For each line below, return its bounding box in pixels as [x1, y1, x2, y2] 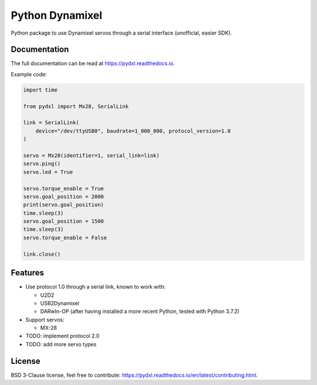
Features [11, 268, 44, 278]
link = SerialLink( [23, 119, 79, 126]
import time [23, 86, 58, 93]
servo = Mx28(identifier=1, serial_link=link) [23, 152, 160, 158]
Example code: [11, 70, 47, 77]
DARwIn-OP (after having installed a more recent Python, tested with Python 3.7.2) [40, 308, 240, 315]
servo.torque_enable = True [23, 185, 104, 192]
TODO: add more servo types [25, 340, 97, 347]
